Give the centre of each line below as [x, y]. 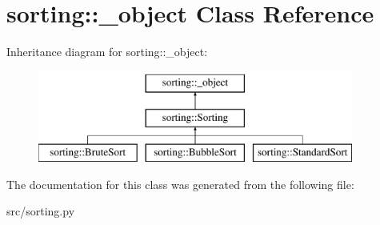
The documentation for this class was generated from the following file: [180, 184]
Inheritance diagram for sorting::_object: [107, 52]
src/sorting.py [41, 211]
